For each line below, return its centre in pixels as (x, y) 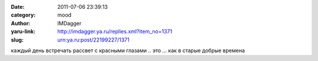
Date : (18, 7)
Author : (21, 23)
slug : (17, 40)
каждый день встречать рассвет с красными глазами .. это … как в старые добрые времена (128, 50)
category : (23, 15)
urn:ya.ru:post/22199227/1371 (93, 40)
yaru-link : (23, 32)
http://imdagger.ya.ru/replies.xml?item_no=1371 (115, 32)
